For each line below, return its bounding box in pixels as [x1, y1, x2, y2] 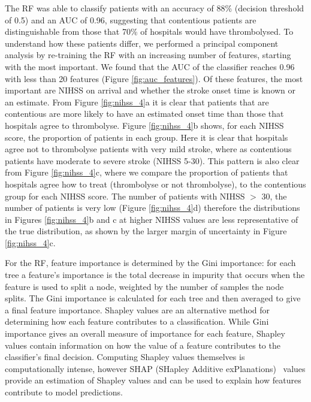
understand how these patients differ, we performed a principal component [5, 37, 279, 49]
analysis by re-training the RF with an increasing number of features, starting [5, 49, 291, 61]
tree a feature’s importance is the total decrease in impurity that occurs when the [5, 268, 305, 281]
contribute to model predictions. [5, 386, 123, 398]
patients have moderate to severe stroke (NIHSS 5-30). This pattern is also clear [5, 154, 300, 167]
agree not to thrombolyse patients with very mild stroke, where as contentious [5, 143, 292, 155]
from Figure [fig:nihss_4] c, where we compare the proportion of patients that [5, 166, 288, 179]
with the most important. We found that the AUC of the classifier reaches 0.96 [5, 60, 295, 72]
